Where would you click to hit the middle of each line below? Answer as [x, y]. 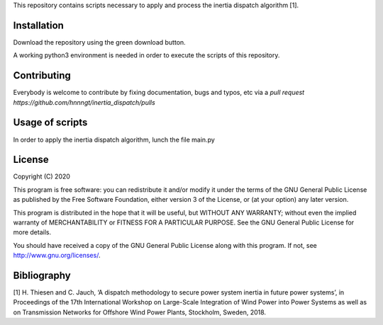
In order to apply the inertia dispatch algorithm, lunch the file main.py [114, 139]
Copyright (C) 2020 [42, 176]
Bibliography [42, 275]
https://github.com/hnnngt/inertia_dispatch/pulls [84, 102]
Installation [38, 25]
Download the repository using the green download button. [99, 42]
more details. [32, 232]
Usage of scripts [50, 123]
